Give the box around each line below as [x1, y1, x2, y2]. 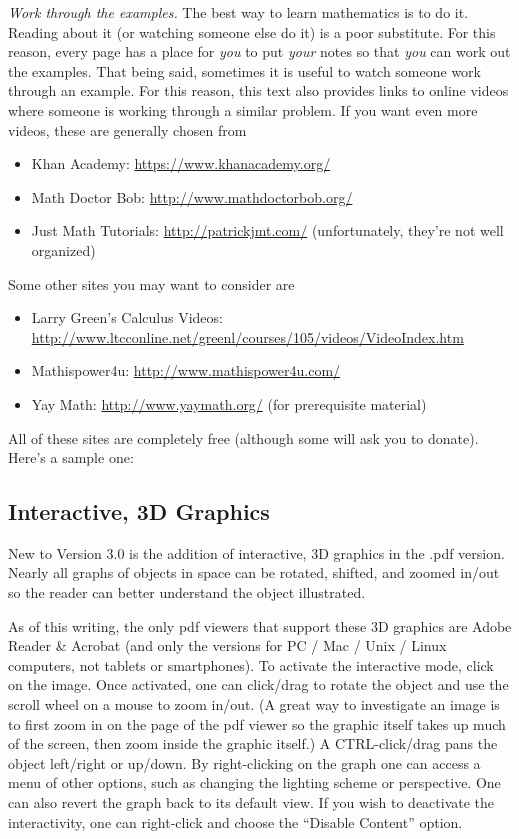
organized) [31, 239, 96, 260]
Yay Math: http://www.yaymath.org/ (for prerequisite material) [31, 393, 427, 414]
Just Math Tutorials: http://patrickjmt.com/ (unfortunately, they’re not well [31, 220, 504, 241]
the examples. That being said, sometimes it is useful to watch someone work [8, 60, 482, 81]
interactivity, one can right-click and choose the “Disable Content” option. [8, 811, 463, 832]
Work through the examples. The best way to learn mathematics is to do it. [8, 2, 469, 22]
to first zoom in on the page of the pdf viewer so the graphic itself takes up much [8, 713, 506, 734]
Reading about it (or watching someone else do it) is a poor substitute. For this [8, 21, 496, 42]
